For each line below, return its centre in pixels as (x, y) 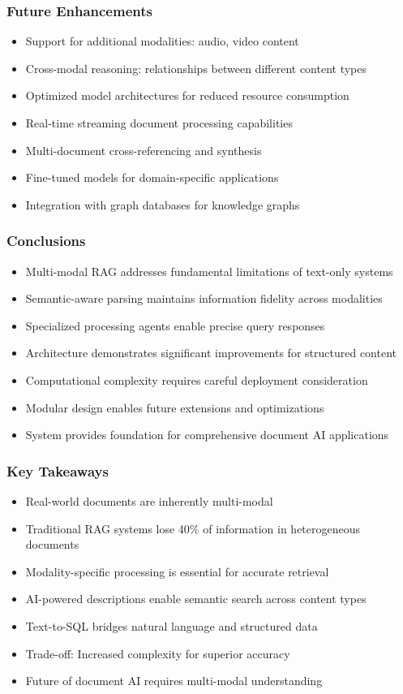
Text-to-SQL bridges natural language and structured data (171, 625)
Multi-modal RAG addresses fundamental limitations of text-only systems (209, 271)
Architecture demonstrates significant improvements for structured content (211, 353)
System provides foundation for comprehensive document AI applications (207, 435)
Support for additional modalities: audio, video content (162, 41)
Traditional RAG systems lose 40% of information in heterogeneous (193, 528)
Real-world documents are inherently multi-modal (149, 500)
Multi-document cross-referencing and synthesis (144, 150)
